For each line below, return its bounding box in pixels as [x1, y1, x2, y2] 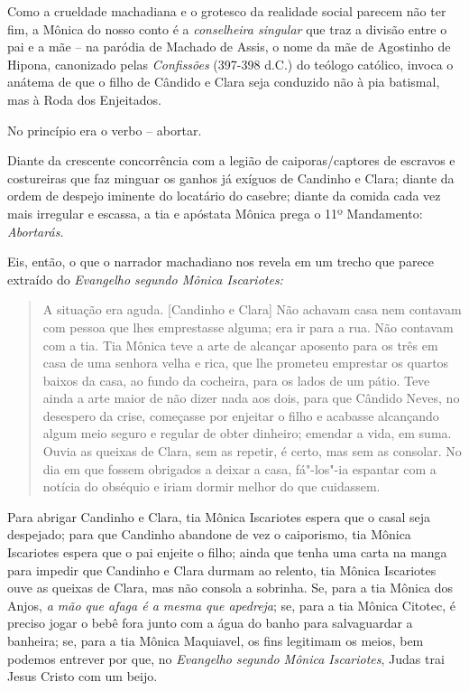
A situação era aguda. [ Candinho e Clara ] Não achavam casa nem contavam [42, 300, 462, 319]
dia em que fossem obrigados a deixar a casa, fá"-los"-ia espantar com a [42, 459, 437, 478]
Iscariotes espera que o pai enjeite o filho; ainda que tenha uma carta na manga [7, 543, 447, 562]
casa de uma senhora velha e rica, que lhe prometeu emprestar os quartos [42, 353, 449, 372]
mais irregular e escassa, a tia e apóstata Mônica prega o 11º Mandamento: [7, 203, 423, 222]
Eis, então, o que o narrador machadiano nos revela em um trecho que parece [7, 252, 435, 271]
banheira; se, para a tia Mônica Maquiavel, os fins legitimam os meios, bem [7, 631, 424, 649]
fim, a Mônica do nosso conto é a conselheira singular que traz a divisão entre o [7, 19, 447, 38]
